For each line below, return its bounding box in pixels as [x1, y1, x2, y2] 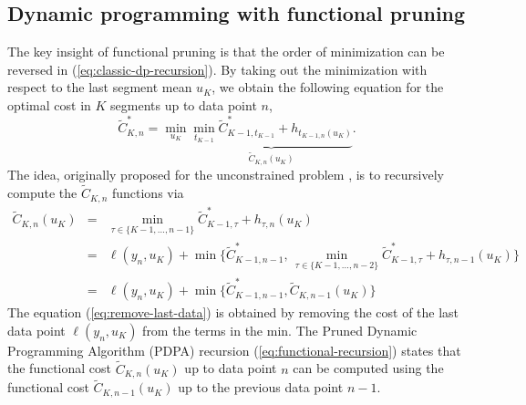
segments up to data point [110, 95, 257, 114]
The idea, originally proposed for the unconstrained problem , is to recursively [7, 165, 444, 184]
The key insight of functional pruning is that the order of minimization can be [7, 42, 445, 61]
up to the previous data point [178, 378, 344, 397]
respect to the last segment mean [7, 78, 192, 97]
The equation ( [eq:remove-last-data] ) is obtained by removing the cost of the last [7, 303, 459, 322]
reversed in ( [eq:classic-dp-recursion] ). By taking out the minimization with [7, 59, 428, 78]
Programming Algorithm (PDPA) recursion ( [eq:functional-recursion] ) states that [7, 340, 461, 359]
